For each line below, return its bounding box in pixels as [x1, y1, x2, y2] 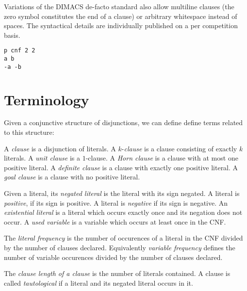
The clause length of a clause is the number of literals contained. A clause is [4, 268, 231, 278]
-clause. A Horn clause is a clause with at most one [85, 153, 238, 163]
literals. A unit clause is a [4, 153, 81, 163]
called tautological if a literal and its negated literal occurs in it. [4, 277, 193, 288]
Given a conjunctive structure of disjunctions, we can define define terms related [4, 117, 243, 128]
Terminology [4, 89, 89, 109]
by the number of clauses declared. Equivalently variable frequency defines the [4, 242, 235, 252]
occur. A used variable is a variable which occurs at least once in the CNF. [4, 216, 226, 226]
